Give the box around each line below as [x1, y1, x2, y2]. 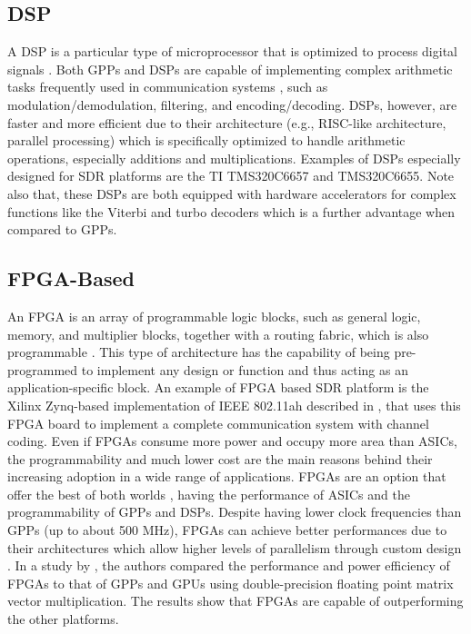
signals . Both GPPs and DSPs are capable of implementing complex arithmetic [7, 59, 453, 78]
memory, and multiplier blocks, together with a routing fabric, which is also [7, 324, 429, 343]
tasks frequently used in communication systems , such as [7, 77, 328, 96]
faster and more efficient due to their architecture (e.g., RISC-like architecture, [7, 113, 446, 132]
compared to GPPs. [7, 220, 117, 239]
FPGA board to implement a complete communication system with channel [7, 413, 429, 432]
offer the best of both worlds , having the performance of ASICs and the [7, 484, 410, 503]
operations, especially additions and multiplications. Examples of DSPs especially [7, 148, 461, 167]
